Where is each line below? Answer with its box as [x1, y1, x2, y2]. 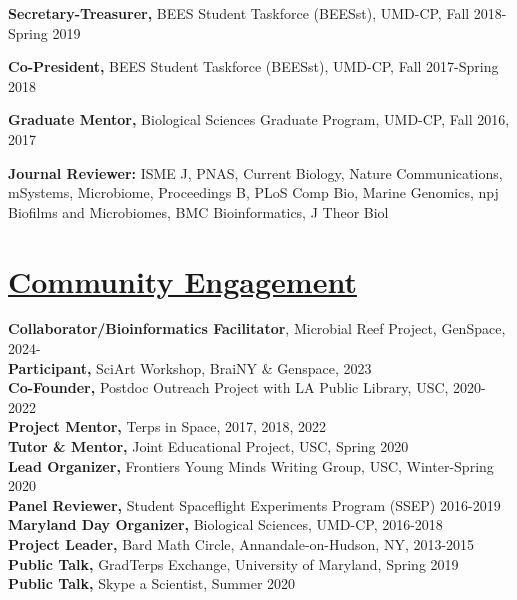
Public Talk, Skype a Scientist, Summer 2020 [8, 573, 296, 594]
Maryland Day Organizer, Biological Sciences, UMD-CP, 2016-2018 [8, 514, 443, 535]
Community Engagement [8, 260, 357, 301]
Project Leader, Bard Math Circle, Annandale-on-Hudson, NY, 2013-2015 [8, 534, 475, 554]
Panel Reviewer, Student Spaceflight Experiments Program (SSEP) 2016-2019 [8, 494, 501, 515]
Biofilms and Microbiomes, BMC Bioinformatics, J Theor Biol [8, 201, 389, 222]
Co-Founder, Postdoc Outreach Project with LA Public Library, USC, [8, 377, 449, 398]
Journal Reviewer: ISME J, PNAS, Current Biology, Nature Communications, [8, 162, 503, 183]
